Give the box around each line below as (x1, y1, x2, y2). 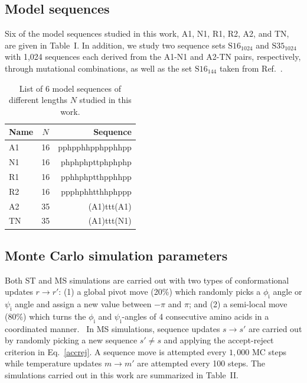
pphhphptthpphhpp (60, 170, 132, 182)
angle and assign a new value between (15, 298, 152, 310)
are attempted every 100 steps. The (137, 357, 266, 369)
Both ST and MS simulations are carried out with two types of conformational (5, 273, 289, 286)
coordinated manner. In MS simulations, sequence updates (5, 322, 220, 334)
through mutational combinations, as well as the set (5, 62, 192, 74)
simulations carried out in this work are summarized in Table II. (5, 369, 239, 381)
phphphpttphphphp (60, 156, 132, 168)
